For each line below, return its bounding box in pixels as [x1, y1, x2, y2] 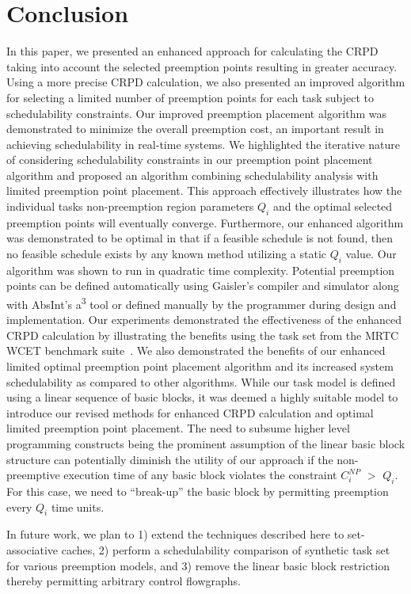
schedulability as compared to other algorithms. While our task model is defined [6, 373, 396, 390]
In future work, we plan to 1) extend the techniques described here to [6, 526, 344, 543]
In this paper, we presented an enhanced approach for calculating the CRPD [6, 43, 379, 59]
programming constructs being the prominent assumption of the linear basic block [6, 436, 405, 452]
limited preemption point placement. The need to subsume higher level [6, 420, 350, 436]
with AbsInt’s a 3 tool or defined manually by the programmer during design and [6, 294, 397, 312]
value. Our [345, 246, 397, 262]
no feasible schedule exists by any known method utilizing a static [6, 246, 327, 262]
